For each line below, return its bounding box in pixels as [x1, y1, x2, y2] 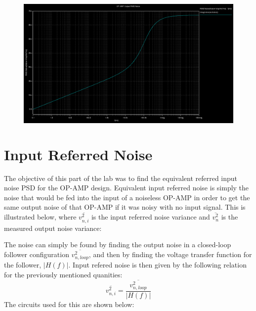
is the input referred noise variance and [91, 212, 210, 222]
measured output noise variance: [4, 222, 102, 233]
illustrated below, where [4, 212, 77, 222]
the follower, [4, 260, 42, 270]
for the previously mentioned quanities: [4, 269, 123, 279]
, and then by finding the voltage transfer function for [88, 249, 252, 260]
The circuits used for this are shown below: [4, 299, 134, 309]
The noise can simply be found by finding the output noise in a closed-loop [4, 239, 231, 250]
